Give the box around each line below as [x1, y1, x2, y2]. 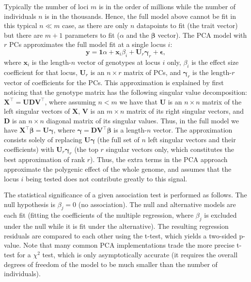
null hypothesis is [4, 199, 56, 209]
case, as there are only [62, 20, 128, 30]
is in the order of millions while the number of [98, 1, 236, 11]
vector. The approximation [153, 125, 233, 135]
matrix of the [202, 96, 242, 106]
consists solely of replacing [4, 134, 82, 144]
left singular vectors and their [148, 134, 236, 144]
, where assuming [45, 96, 96, 106]
